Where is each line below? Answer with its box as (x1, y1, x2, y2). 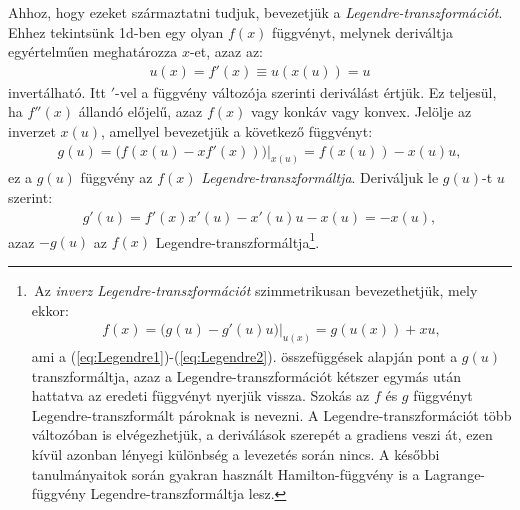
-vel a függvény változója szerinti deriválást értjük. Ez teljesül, (115, 81, 497, 102)
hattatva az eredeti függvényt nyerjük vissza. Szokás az (31, 385, 370, 406)
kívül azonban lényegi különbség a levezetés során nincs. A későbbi (31, 444, 440, 464)
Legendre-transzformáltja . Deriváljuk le (201, 167, 439, 188)
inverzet (8, 121, 56, 141)
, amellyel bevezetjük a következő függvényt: (101, 121, 373, 141)
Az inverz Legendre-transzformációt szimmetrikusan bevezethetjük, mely (34, 279, 478, 300)
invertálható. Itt (8, 81, 107, 102)
